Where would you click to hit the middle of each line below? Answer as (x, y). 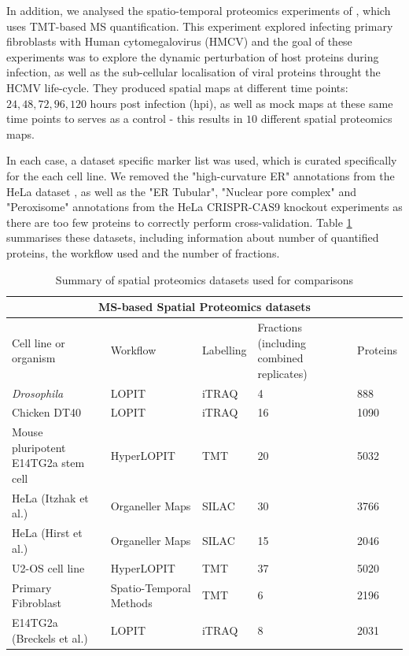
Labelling (224, 350)
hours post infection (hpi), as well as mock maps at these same (241, 103)
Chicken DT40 (47, 412)
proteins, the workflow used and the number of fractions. (143, 252)
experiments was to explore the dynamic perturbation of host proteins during (193, 56)
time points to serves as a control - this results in (125, 119)
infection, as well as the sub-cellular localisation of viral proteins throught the (193, 72)
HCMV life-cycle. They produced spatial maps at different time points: (177, 87)
